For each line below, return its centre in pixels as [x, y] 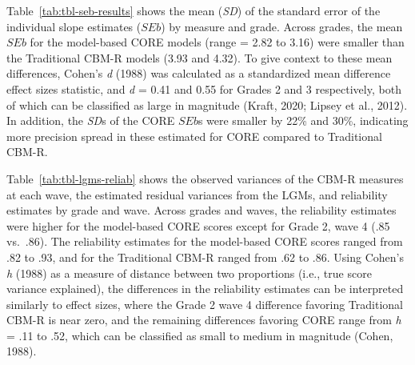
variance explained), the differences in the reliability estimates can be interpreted [205, 289]
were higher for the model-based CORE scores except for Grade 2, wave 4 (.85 [198, 225]
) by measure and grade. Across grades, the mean [282, 26]
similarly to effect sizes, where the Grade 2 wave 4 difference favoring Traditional [205, 304]
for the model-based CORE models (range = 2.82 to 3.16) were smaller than [217, 42]
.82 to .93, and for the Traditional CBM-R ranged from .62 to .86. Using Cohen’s [205, 257]
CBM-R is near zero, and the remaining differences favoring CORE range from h [204, 320]
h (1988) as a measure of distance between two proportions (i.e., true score [189, 273]
